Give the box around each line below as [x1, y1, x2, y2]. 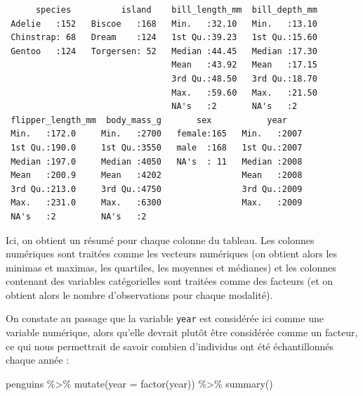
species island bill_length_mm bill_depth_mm [35, 5, 317, 15]
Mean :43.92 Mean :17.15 [171, 60, 317, 70]
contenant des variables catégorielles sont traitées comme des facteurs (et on [6, 274, 334, 288]
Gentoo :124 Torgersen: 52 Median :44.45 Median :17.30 [11, 46, 317, 56]
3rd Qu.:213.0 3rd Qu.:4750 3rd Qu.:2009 [11, 184, 303, 194]
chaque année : [6, 352, 70, 367]
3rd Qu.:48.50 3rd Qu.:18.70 [171, 73, 317, 84]
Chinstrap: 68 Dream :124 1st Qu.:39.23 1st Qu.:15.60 [11, 32, 317, 43]
